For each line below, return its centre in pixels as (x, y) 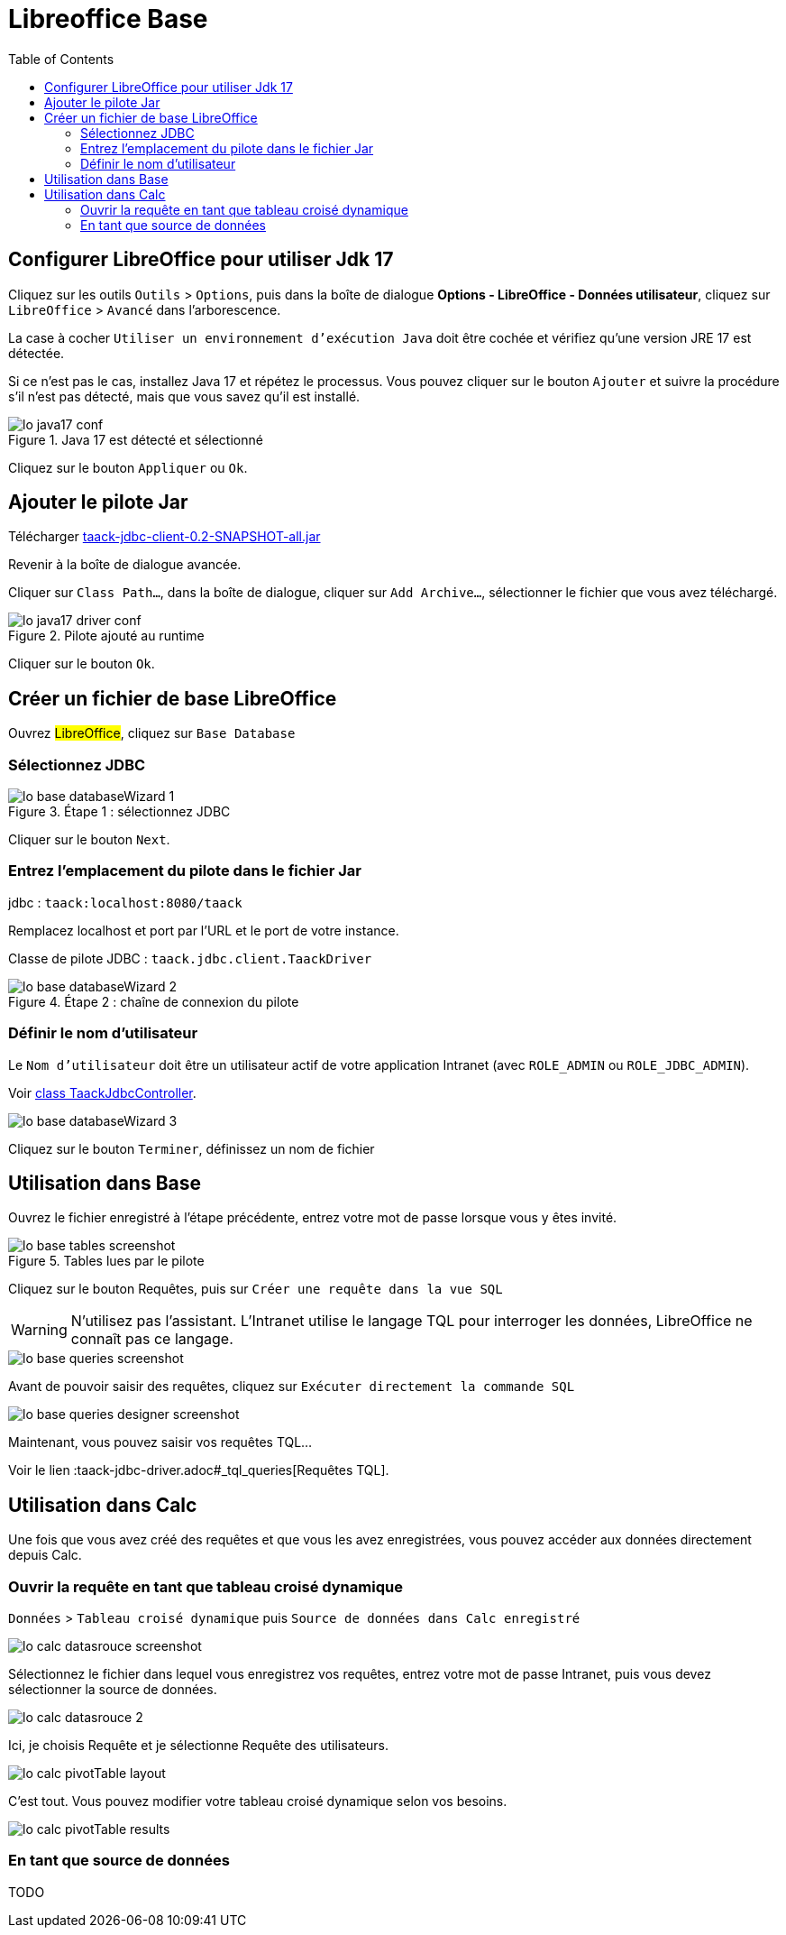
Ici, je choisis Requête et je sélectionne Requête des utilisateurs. (199, 1745)
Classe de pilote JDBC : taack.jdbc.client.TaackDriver (190, 958)
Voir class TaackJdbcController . (102, 1092)
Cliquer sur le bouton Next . (89, 840)
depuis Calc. (45, 1555)
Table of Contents (61, 59)
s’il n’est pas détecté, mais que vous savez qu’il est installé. (184, 396)
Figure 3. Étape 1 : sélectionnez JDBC (119, 812)
